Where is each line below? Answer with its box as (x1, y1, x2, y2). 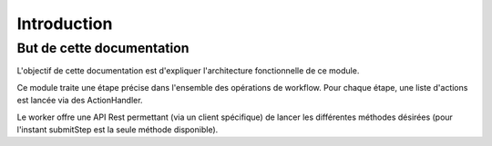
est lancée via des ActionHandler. (16, 95, 143, 106)
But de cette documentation (16, 40, 190, 56)
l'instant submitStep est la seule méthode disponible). (16, 123, 219, 135)
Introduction (16, 14, 113, 34)
